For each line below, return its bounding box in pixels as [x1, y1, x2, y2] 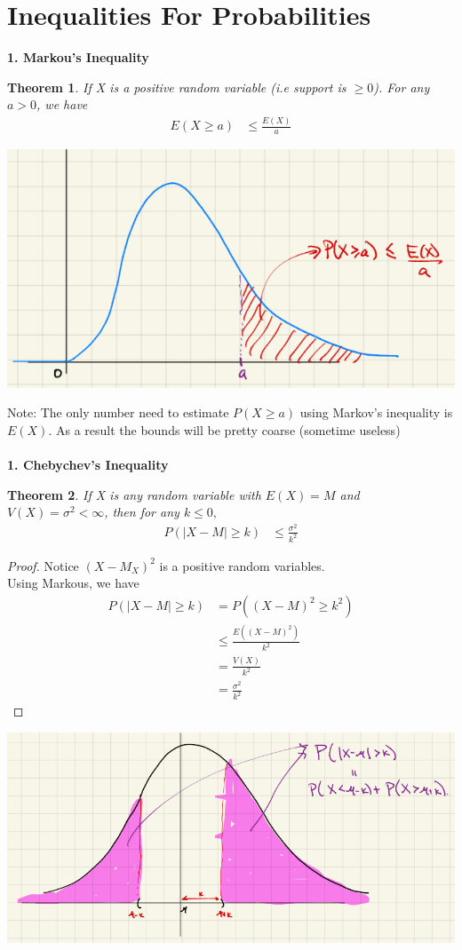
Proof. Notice [7, 556, 79, 574]
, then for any [104, 503, 179, 521]
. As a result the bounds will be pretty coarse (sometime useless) [48, 420, 401, 439]
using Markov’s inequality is [299, 403, 453, 422]
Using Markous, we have [7, 574, 139, 592]
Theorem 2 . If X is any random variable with [7, 485, 261, 503]
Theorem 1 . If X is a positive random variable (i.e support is [7, 77, 346, 96]
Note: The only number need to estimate [7, 403, 229, 422]
